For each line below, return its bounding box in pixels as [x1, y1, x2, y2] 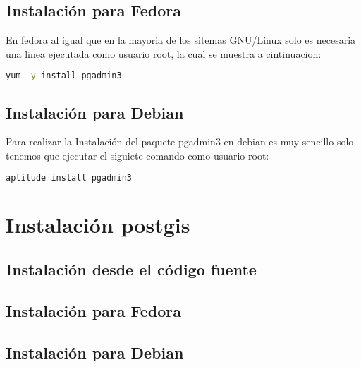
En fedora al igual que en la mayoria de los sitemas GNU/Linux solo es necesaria [6, 32, 356, 47]
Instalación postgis [6, 210, 190, 239]
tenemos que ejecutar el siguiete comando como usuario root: [6, 148, 269, 163]
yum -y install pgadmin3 [6, 71, 122, 81]
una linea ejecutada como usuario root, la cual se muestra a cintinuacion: [6, 46, 322, 61]
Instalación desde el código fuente [6, 258, 257, 280]
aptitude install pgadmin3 [6, 172, 132, 183]
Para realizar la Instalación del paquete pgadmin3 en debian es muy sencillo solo [6, 134, 354, 149]
